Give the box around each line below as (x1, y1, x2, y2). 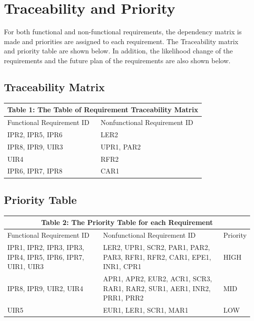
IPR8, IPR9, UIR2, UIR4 (7, 283, 84, 293)
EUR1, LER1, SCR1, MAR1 (103, 304, 189, 315)
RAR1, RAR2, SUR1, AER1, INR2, (103, 283, 211, 293)
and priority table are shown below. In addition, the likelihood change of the (4, 46, 233, 56)
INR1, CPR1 (103, 261, 142, 272)
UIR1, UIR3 (7, 261, 44, 272)
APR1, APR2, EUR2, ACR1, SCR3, (103, 273, 212, 283)
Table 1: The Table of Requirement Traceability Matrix (7, 104, 198, 115)
